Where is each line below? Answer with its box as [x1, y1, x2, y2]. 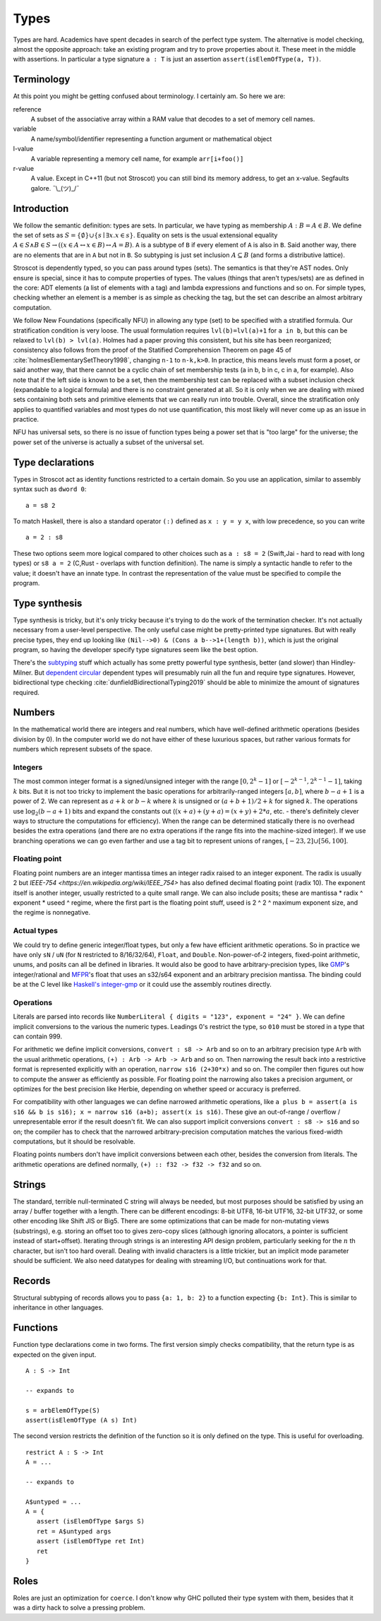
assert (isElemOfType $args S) [36, 1517, 145, 1526]
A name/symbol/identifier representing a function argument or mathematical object [30, 134, 272, 143]
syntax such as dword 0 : [13, 485, 87, 494]
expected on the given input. [13, 1350, 97, 1359]
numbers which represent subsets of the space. [13, 745, 152, 754]
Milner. [13, 668, 33, 677]
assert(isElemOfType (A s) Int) [25, 1416, 138, 1424]
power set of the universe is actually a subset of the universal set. [13, 438, 205, 446]
